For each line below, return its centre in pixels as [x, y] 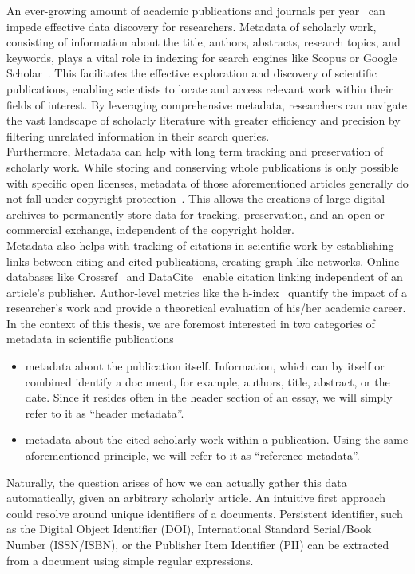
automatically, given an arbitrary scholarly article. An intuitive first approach [196, 498]
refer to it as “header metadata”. [105, 412]
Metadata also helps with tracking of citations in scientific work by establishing [200, 245]
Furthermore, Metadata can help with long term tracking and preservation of [195, 151]
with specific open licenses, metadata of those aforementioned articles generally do [207, 182]
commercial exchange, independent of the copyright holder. [151, 230]
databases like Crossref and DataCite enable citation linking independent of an [205, 277]
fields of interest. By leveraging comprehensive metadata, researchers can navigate [207, 104]
